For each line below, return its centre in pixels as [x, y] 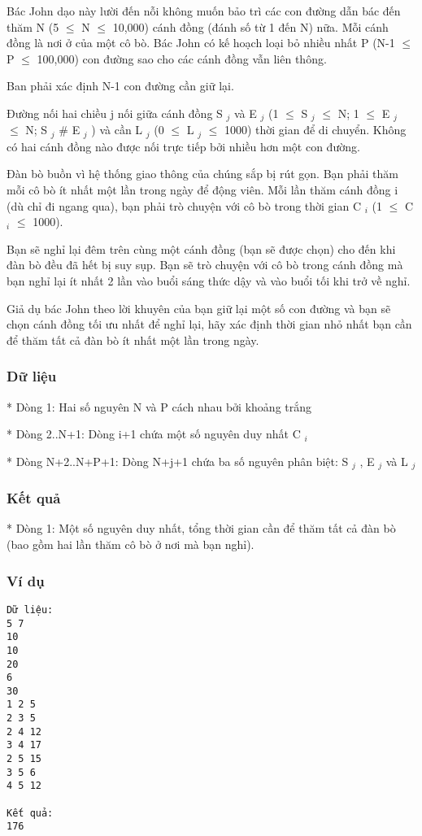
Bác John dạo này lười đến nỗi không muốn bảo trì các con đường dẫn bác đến [204, 11]
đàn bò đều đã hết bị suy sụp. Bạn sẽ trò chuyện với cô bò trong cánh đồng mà [205, 265]
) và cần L [117, 130]
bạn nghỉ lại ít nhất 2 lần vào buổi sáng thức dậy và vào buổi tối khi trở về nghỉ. [209, 281]
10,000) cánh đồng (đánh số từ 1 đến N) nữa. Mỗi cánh [250, 26]
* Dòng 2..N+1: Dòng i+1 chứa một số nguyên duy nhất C [154, 434]
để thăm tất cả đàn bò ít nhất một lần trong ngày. [133, 340]
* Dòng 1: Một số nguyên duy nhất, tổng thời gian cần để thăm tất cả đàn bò [201, 528]
